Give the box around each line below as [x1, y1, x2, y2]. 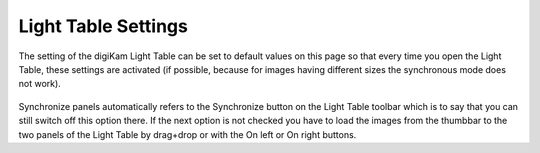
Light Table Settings [18, 15, 189, 37]
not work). [18, 78, 62, 90]
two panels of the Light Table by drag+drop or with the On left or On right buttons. [18, 128, 357, 140]
